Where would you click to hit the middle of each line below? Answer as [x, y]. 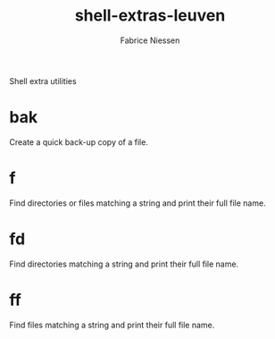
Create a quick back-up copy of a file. [79, 142]
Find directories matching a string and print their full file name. [124, 264]
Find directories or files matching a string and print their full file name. [137, 203]
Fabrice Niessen [150, 40]
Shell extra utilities [43, 81]
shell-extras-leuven [150, 16]
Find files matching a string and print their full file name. [112, 325]
